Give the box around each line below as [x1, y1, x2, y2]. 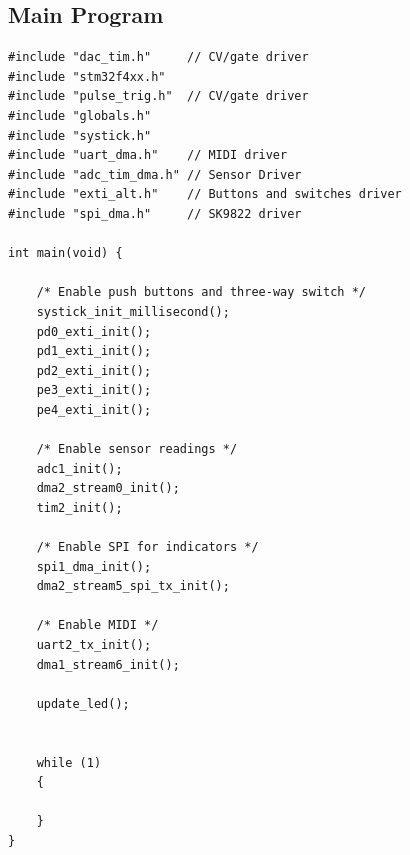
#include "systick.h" [8, 128, 152, 143]
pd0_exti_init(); [36, 324, 152, 339]
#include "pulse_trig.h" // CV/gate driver [8, 89, 309, 104]
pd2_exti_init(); [36, 363, 152, 378]
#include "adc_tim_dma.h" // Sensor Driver [8, 167, 302, 182]
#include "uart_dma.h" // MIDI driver [8, 148, 288, 163]
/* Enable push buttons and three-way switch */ [36, 285, 366, 300]
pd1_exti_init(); [36, 344, 152, 359]
